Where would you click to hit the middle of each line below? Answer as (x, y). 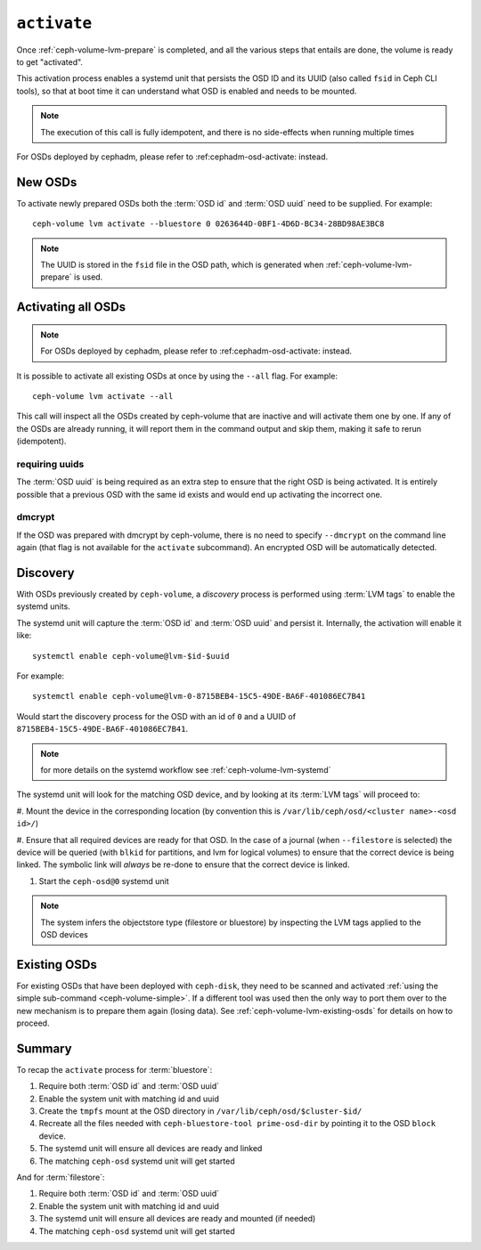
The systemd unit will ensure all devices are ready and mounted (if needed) (177, 1219)
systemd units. (43, 606)
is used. (88, 277)
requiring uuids (50, 464)
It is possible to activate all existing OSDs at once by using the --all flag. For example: (177, 376)
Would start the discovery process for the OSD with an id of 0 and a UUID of (156, 716)
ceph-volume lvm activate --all (103, 396)
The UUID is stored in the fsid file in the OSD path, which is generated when (182, 264)
